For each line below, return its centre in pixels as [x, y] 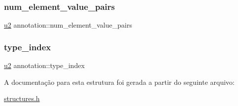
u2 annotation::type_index [44, 65]
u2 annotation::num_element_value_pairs [68, 25]
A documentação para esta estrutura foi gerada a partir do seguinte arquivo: [119, 82]
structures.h [22, 98]
